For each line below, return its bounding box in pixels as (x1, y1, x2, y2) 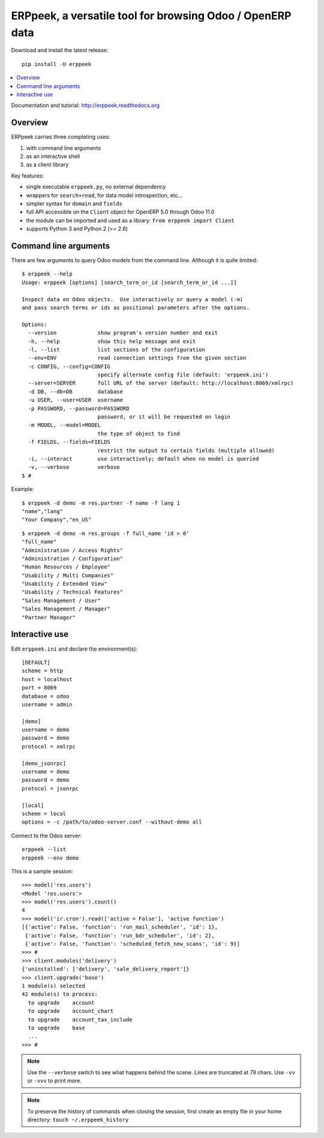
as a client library (26, 161, 69, 168)
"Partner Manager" (22, 614, 76, 621)
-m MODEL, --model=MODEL (28, 422, 101, 429)
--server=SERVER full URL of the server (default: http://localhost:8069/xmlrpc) (28, 380, 294, 387)
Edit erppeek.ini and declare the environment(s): (11, 645, 138, 652)
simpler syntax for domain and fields (26, 200, 123, 207)
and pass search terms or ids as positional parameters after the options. (22, 304, 250, 311)
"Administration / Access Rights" (22, 547, 123, 553)
